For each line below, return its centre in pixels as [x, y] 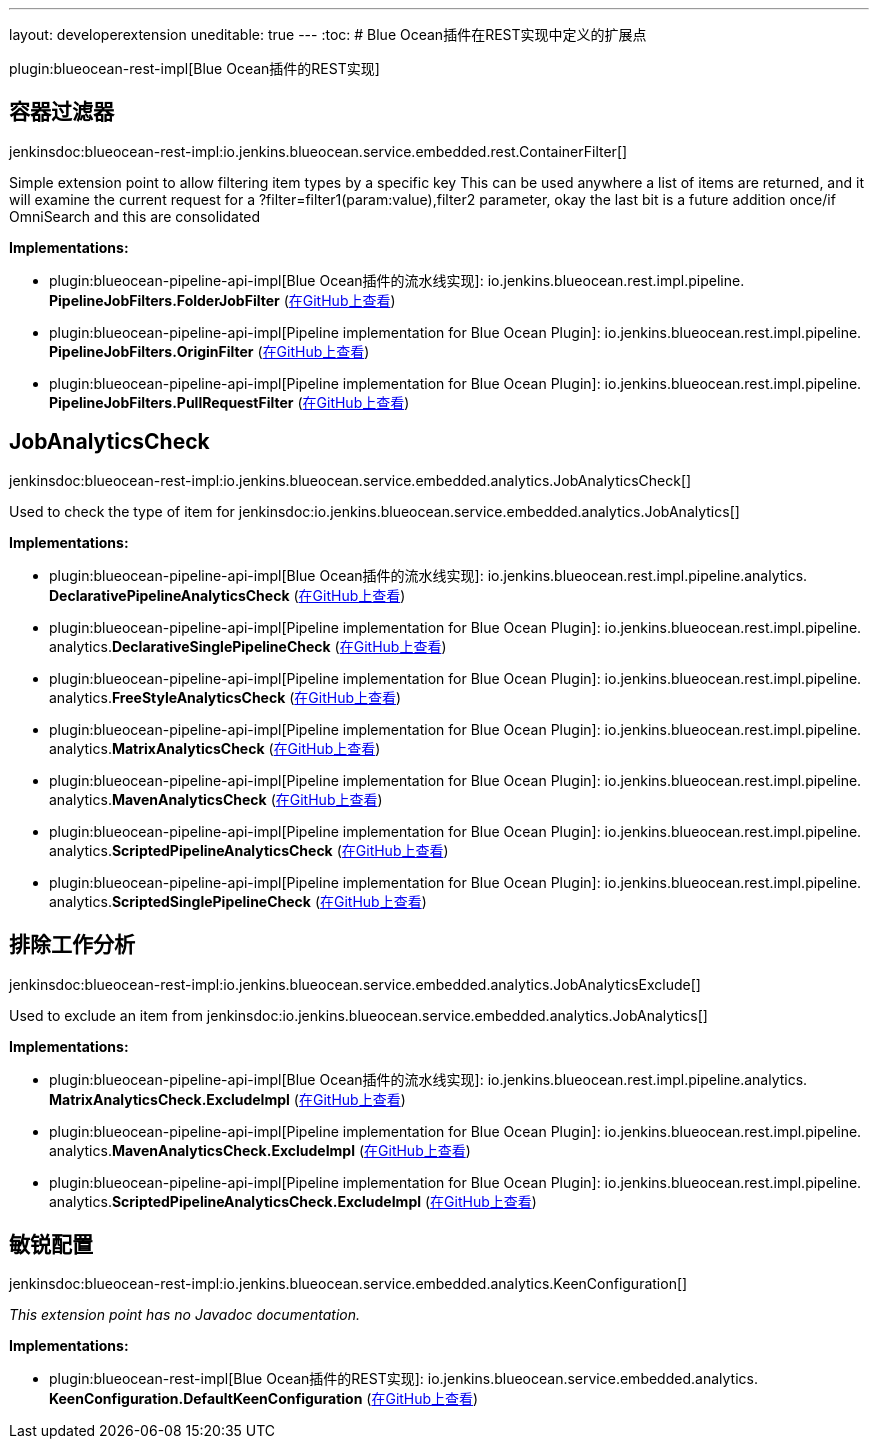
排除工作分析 [72, 945]
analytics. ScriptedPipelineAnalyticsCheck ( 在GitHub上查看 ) [249, 850]
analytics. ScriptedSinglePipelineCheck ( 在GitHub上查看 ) [238, 901]
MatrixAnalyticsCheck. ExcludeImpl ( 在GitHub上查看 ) [227, 1099]
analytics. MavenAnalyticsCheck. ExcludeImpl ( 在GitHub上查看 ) [260, 1150]
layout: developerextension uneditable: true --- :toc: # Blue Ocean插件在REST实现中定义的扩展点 [328, 34]
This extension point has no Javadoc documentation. [185, 1315]
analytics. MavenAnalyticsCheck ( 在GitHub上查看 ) [216, 799]
